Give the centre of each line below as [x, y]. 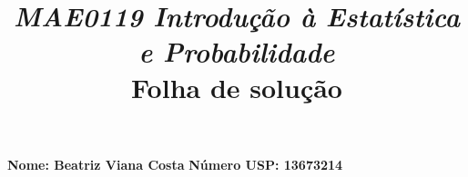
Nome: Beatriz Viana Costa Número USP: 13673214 [175, 164]
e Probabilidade [237, 52]
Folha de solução [237, 87]
